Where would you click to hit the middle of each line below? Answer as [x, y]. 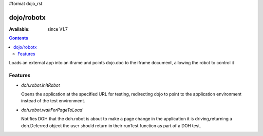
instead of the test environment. [53, 101]
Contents [19, 38]
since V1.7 [58, 29]
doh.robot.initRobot [41, 85]
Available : [19, 29]
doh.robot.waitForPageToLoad [52, 110]
